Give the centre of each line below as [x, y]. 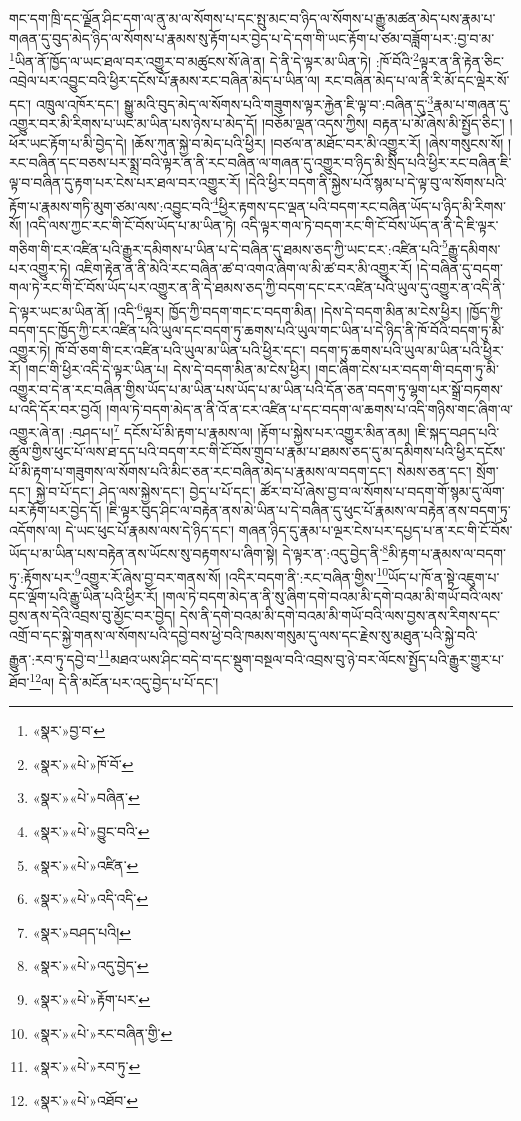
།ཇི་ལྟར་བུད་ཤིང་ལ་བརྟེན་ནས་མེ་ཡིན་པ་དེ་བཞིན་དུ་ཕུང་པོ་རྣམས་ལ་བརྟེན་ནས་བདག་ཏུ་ [308, 510]
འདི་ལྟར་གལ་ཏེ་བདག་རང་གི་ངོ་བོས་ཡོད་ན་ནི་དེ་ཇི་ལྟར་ [369, 224]
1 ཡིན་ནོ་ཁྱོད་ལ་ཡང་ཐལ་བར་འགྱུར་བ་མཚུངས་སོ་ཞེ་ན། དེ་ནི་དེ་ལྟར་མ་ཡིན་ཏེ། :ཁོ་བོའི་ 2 [214, 59]
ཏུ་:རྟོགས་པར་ [42, 576]
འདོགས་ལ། [35, 529]
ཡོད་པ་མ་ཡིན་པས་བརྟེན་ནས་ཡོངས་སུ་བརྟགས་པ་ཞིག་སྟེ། [143, 553]
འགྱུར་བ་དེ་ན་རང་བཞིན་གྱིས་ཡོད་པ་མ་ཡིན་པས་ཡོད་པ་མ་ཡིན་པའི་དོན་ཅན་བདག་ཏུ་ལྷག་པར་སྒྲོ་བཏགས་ [256, 388]
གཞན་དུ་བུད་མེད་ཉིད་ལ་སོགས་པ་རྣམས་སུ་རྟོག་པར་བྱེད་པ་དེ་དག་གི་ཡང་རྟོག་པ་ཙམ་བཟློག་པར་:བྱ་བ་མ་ [252, 37]
